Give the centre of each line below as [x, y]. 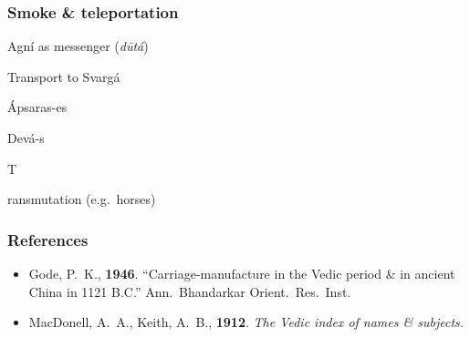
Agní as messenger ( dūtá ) [78, 46]
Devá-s [26, 138]
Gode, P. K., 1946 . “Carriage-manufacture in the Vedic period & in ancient [242, 273]
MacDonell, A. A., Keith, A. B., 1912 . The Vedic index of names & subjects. [246, 322]
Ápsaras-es [37, 107]
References [48, 239]
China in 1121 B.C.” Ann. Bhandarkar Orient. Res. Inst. [190, 291]
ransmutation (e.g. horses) [82, 199]
